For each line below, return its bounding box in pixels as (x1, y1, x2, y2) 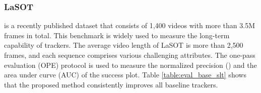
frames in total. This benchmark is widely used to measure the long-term (4, 30, 230, 40)
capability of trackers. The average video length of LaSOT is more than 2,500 (4, 40, 243, 50)
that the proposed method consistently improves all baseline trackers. (4, 79, 218, 89)
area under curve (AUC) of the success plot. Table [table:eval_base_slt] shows (4, 69, 246, 80)
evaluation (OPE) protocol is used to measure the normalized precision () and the (4, 59, 257, 70)
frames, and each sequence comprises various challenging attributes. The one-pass (4, 50, 255, 60)
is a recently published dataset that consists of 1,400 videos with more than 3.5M (4, 20, 255, 31)
